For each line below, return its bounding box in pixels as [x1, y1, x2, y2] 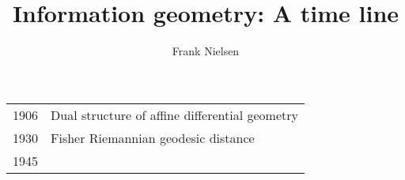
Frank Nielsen [172, 43, 240, 59]
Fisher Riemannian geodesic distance [51, 128, 255, 147]
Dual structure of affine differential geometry [51, 105, 298, 124]
